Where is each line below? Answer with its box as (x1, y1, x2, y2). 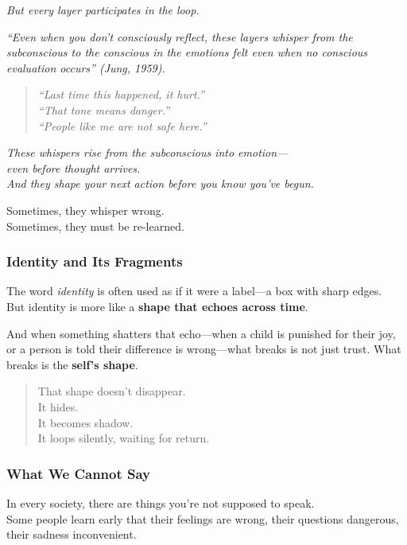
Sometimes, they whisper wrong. (6, 201, 165, 218)
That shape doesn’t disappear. (37, 383, 186, 399)
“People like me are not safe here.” (37, 117, 207, 134)
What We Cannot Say (6, 463, 151, 483)
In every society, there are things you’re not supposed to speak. (6, 494, 315, 511)
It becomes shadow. (37, 414, 134, 430)
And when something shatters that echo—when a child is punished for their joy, (6, 325, 396, 341)
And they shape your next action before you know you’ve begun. (6, 175, 314, 192)
